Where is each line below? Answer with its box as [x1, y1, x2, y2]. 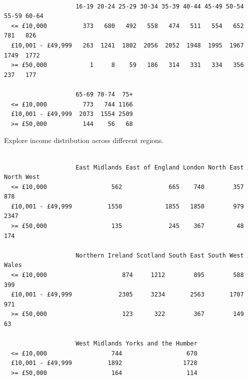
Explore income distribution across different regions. [4, 135, 164, 145]
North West [4, 173, 40, 181]
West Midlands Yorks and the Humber [75, 340, 197, 347]
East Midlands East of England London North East [75, 163, 244, 171]
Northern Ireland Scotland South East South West [75, 251, 244, 259]
